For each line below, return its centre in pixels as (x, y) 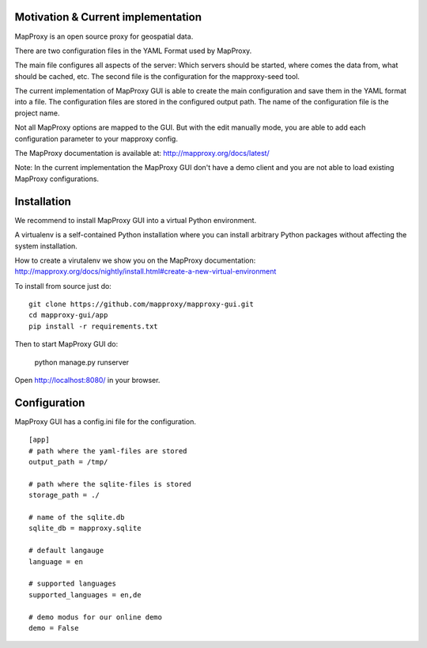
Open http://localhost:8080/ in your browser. (87, 381)
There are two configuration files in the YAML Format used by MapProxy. (133, 51)
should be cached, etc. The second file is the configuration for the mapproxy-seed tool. (157, 76)
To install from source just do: (63, 286)
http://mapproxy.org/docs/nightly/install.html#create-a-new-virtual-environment (145, 271)
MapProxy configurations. (57, 179)
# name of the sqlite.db (77, 517)
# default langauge (66, 551)
